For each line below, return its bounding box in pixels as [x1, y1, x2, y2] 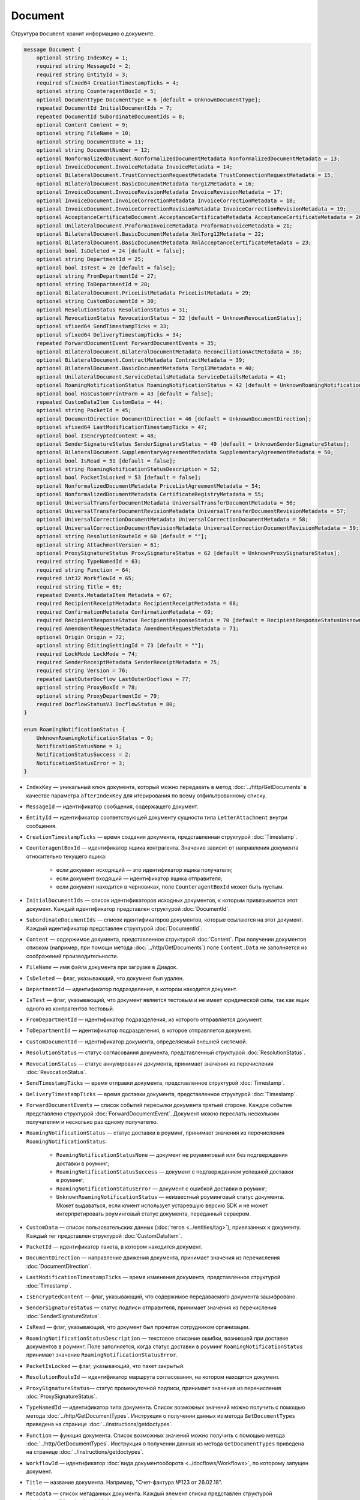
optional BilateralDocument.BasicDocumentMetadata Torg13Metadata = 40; [36, 365, 255, 372]
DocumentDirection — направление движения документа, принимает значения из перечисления [26, 1254, 280, 1261]
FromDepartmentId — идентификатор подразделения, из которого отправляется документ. [26, 1016, 263, 1023]
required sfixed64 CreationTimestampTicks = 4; [36, 80, 179, 86]
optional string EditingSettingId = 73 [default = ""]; [36, 642, 205, 649]
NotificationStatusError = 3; [36, 760, 125, 766]
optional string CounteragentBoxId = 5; [36, 88, 157, 95]
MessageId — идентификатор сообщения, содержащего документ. [26, 803, 199, 810]
